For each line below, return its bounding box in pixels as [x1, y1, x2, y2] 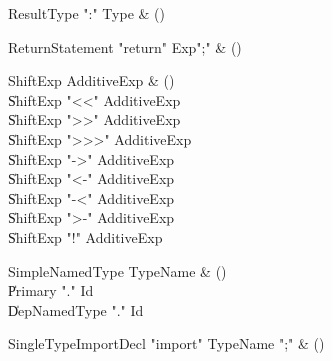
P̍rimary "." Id [8, 280, 94, 301]
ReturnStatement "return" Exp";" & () [8, 36, 242, 57]
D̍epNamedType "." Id [8, 299, 144, 320]
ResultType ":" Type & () [8, 3, 165, 23]
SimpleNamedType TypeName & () [8, 260, 227, 281]
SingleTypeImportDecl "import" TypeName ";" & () [8, 333, 325, 354]
